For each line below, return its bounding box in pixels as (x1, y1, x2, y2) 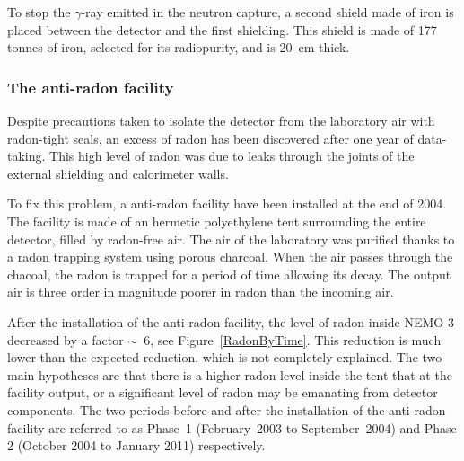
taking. (7, 146, 46, 165)
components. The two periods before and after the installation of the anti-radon (7, 400, 446, 419)
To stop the (7, 3, 71, 21)
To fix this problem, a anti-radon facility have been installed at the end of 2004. (7, 194, 447, 213)
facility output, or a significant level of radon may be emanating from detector (7, 383, 438, 402)
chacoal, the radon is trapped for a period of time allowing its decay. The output (7, 264, 451, 283)
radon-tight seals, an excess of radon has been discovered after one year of (7, 129, 414, 147)
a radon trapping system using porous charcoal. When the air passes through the (7, 247, 453, 266)
